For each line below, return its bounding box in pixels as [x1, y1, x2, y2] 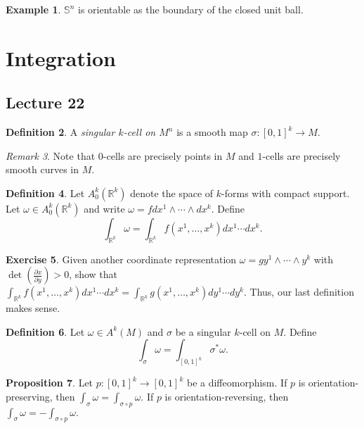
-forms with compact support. [221, 185, 350, 200]
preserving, [6, 389, 53, 403]
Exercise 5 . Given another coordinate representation [6, 251, 237, 266]
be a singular [175, 324, 231, 339]
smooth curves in [6, 162, 79, 177]
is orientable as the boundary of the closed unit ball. [77, 2, 304, 16]
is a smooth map [176, 125, 248, 139]
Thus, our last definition [249, 284, 354, 299]
